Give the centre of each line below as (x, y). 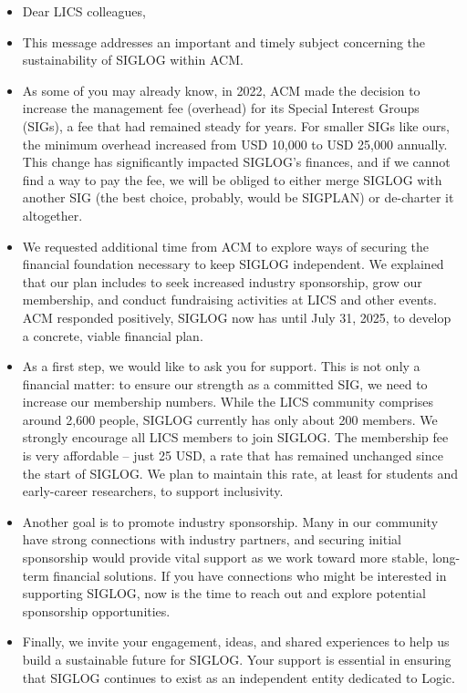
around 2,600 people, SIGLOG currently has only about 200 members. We (230, 419)
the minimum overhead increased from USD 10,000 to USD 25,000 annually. (235, 144)
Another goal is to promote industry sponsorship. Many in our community (230, 521)
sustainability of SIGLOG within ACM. (133, 60)
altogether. (52, 215)
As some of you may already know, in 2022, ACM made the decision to (221, 90)
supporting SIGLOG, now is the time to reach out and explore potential (224, 593)
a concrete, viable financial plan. (113, 335)
